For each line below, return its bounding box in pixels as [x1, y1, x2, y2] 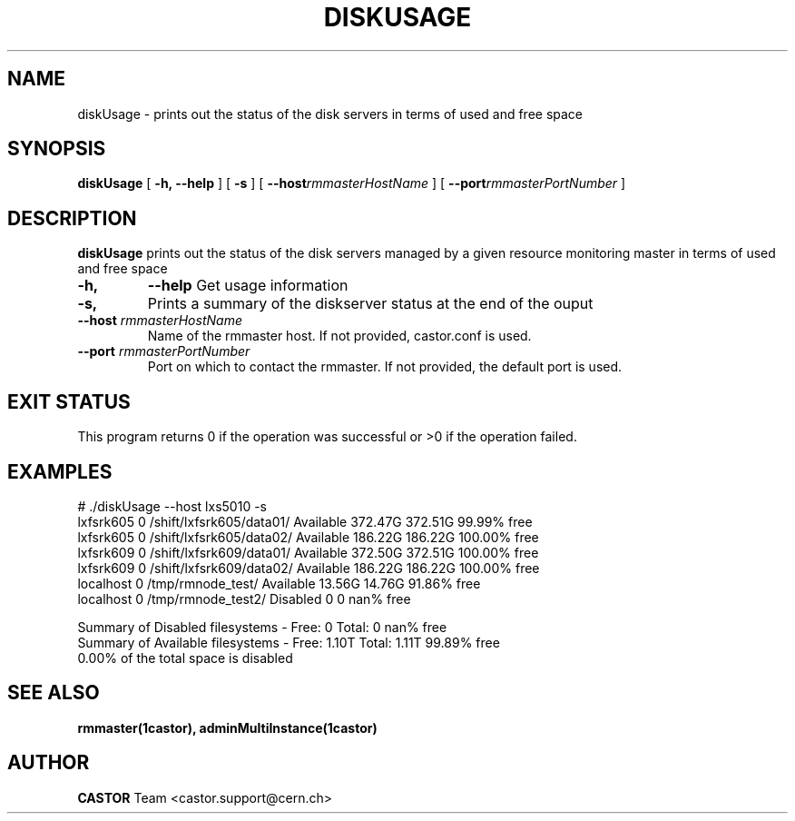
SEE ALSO [7, 681, 100, 705]
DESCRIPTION [7, 206, 137, 230]
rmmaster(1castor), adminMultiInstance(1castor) [77, 719, 378, 736]
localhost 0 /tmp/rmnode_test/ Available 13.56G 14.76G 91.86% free [77, 575, 481, 591]
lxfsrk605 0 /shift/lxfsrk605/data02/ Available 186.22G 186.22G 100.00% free [77, 529, 539, 545]
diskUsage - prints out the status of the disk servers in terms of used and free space [77, 105, 584, 122]
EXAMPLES [7, 460, 113, 483]
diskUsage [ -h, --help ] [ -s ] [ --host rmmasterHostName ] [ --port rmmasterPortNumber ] [77, 175, 626, 192]
